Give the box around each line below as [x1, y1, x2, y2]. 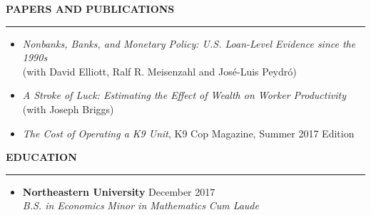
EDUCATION [6, 150, 77, 164]
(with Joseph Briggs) [22, 101, 114, 116]
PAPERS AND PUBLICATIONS [6, 1, 175, 16]
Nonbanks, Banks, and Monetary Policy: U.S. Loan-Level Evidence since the [22, 36, 356, 51]
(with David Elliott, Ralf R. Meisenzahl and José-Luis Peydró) [22, 63, 297, 78]
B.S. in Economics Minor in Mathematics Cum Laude [22, 198, 259, 213]
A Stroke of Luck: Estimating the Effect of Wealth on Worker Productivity [22, 88, 346, 103]
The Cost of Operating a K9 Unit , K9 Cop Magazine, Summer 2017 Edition [22, 125, 355, 140]
